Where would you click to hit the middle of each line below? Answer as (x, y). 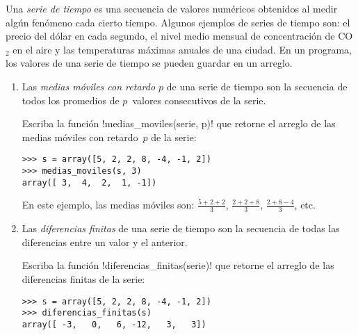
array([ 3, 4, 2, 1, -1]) (89, 182)
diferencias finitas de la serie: (83, 278)
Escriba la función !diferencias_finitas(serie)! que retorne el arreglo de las (178, 265)
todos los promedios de (71, 100)
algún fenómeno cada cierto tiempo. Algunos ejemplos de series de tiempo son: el (178, 22)
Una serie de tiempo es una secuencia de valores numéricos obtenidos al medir (172, 8)
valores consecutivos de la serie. (199, 100)
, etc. (305, 205)
